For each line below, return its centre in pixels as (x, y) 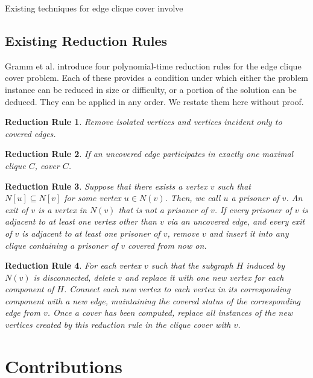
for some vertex (93, 198)
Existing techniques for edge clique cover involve (94, 8)
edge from (23, 312)
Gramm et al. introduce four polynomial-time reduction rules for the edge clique (153, 66)
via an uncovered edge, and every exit (236, 221)
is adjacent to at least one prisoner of (91, 233)
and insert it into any (249, 233)
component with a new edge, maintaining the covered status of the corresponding (153, 300)
